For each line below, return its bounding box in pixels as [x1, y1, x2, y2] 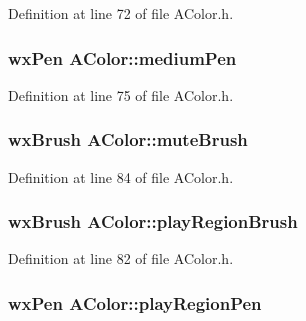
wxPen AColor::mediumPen [8, 45, 237, 70]
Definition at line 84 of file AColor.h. [8, 166, 234, 187]
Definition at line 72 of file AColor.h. [8, 3, 234, 23]
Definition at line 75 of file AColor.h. [8, 84, 234, 105]
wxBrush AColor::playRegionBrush [8, 209, 298, 234]
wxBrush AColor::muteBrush [8, 127, 248, 152]
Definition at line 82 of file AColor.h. [8, 248, 234, 269]
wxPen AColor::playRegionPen [8, 290, 262, 315]
